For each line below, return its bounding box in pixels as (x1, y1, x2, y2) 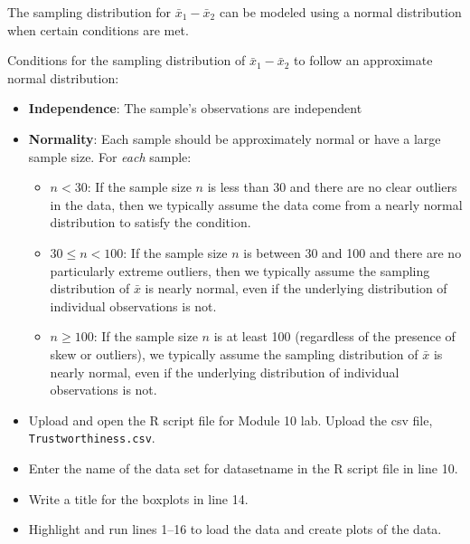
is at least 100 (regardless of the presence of (213, 327, 456, 346)
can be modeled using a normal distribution (219, 3, 462, 21)
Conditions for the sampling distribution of (7, 51, 246, 70)
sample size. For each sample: (28, 147, 192, 166)
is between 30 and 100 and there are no (243, 243, 462, 262)
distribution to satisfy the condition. (50, 213, 251, 232)
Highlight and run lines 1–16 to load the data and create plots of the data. (28, 520, 442, 539)
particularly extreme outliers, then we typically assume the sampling (50, 261, 430, 280)
